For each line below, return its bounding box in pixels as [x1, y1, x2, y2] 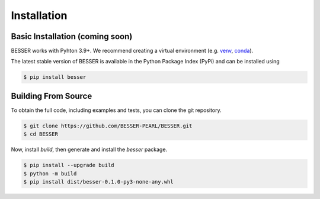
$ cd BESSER [23, 131, 59, 137]
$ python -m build [23, 170, 77, 177]
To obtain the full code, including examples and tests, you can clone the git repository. [11, 107, 222, 114]
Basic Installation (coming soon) [11, 31, 133, 41]
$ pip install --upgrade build [23, 162, 115, 169]
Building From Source [11, 91, 92, 101]
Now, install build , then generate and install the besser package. [11, 146, 168, 153]
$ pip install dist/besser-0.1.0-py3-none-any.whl [23, 178, 174, 185]
